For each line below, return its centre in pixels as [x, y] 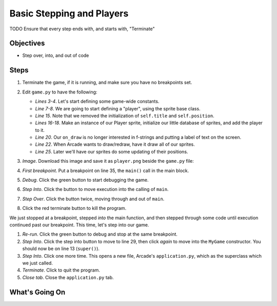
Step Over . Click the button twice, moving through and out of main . [93, 199]
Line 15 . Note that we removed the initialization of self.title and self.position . [125, 116]
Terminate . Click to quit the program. [61, 270]
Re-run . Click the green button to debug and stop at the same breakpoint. [100, 234]
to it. [40, 130]
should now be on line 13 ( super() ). [61, 248]
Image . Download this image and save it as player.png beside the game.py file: [108, 161]
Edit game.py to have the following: [60, 92]
